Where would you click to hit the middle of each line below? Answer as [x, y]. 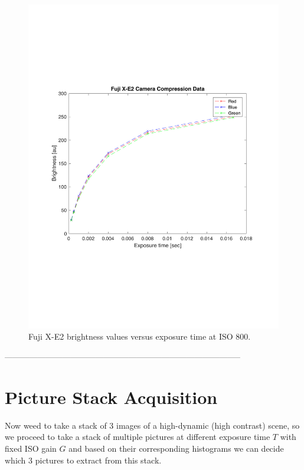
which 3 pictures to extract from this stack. [83, 460]
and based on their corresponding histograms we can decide [176, 448]
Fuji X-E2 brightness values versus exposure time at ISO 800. [140, 336]
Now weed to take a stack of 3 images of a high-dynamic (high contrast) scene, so [152, 425]
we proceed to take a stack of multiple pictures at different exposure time [138, 437]
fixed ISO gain [31, 448]
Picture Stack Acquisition [111, 397]
